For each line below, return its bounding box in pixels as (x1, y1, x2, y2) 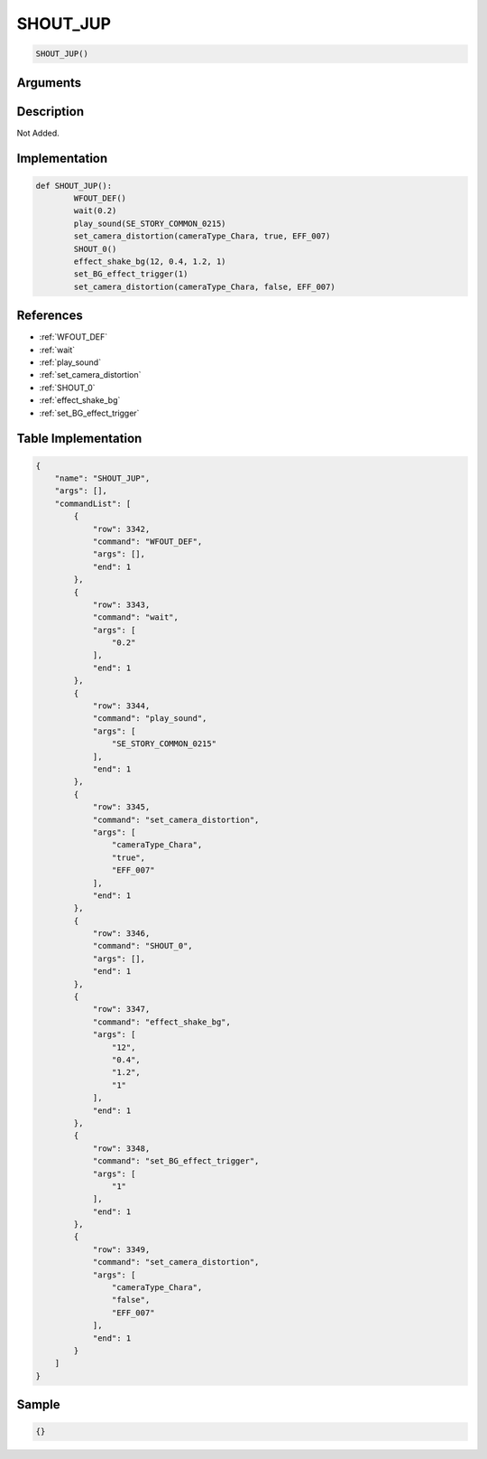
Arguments (16, 75, 82, 90)
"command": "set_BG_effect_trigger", (92, 1156, 260, 1166)
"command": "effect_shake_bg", (92, 1016, 232, 1027)
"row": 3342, (92, 524, 151, 534)
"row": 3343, (92, 599, 151, 610)
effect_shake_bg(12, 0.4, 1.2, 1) (73, 257, 226, 267)
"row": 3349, (92, 1244, 151, 1255)
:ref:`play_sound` (39, 357, 102, 368)
